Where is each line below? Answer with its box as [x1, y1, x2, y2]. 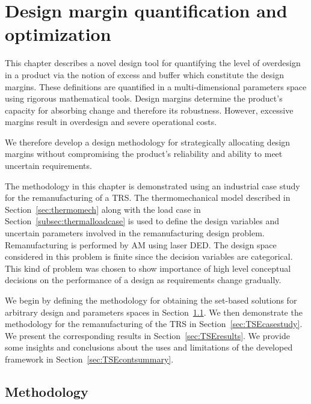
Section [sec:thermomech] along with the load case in [5, 203, 201, 215]
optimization [5, 22, 111, 46]
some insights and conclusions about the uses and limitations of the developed [5, 341, 293, 353]
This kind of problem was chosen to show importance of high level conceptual [5, 262, 291, 274]
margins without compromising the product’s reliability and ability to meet [5, 147, 283, 160]
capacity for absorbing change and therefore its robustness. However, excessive [5, 103, 294, 116]
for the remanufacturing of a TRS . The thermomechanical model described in [5, 191, 291, 204]
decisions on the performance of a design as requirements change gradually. [5, 274, 282, 286]
